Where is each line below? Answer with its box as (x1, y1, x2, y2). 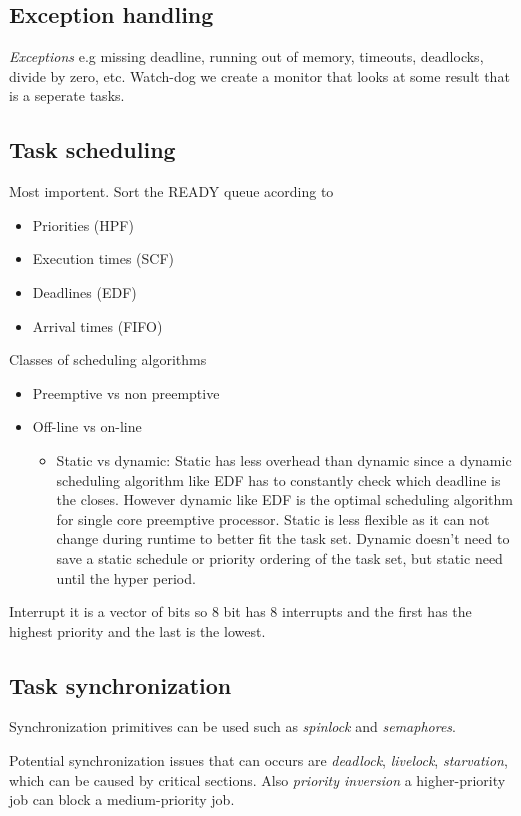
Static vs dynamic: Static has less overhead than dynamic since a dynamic (56, 449, 512, 470)
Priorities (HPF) (32, 214, 134, 235)
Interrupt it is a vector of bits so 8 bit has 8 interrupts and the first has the (9, 601, 472, 622)
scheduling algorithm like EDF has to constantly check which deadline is (56, 469, 501, 490)
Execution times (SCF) (32, 248, 175, 269)
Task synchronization (9, 669, 232, 700)
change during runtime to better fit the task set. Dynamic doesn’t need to (56, 528, 510, 549)
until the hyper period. (56, 567, 196, 588)
